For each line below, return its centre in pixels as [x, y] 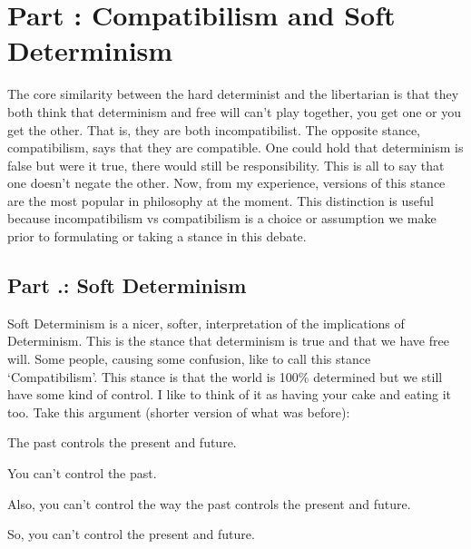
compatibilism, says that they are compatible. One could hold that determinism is [235, 147]
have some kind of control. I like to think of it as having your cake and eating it [230, 394]
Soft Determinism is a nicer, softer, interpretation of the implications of [206, 323]
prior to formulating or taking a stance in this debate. [157, 236]
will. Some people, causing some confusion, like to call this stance [189, 359]
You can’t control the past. [82, 473]
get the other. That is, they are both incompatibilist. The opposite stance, [214, 129]
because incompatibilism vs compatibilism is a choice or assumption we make [222, 218]
